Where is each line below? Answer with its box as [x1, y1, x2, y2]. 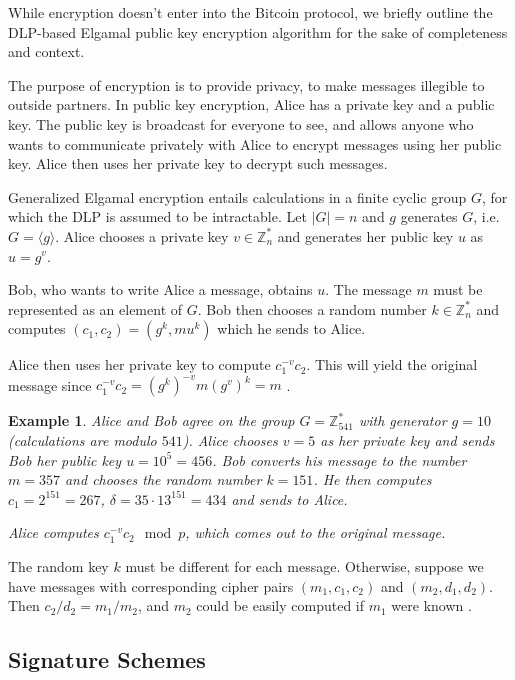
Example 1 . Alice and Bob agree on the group [8, 410, 295, 431]
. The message [325, 279, 412, 300]
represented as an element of [8, 298, 183, 319]
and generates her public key [277, 225, 454, 246]
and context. [8, 41, 85, 62]
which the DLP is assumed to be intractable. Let [8, 206, 307, 227]
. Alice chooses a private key [55, 225, 229, 246]
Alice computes [8, 522, 99, 543]
